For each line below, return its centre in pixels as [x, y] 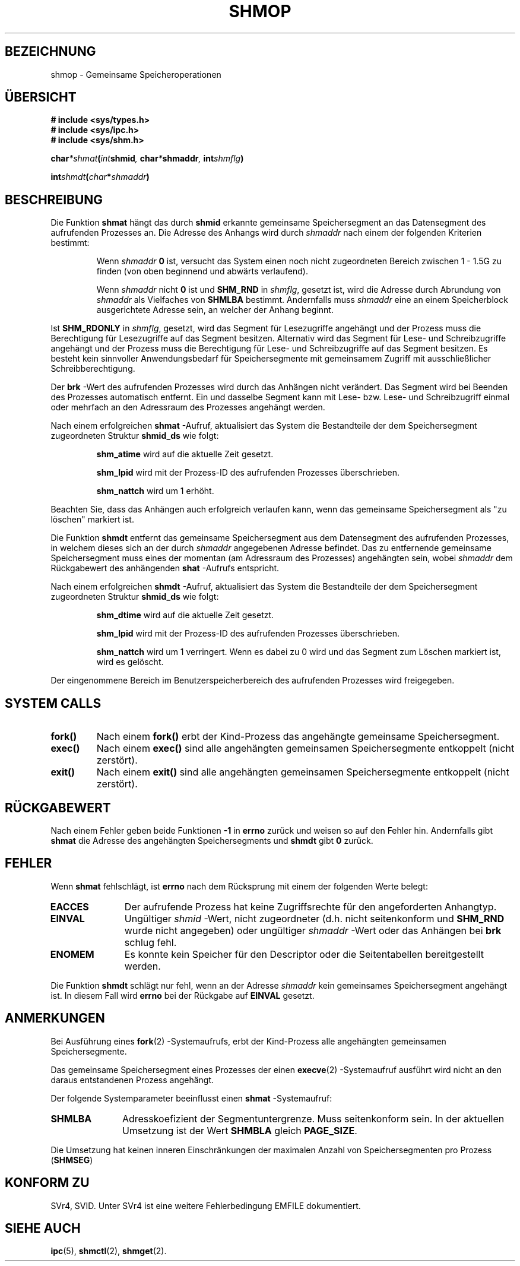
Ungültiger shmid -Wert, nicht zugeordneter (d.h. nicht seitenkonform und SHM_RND [314, 918]
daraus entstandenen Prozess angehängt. [132, 1080]
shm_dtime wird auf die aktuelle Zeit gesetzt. [185, 615]
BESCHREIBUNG [54, 200]
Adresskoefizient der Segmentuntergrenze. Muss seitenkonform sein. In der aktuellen [313, 1118]
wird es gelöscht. [130, 662]
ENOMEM [72, 954]
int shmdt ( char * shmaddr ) [100, 177]
